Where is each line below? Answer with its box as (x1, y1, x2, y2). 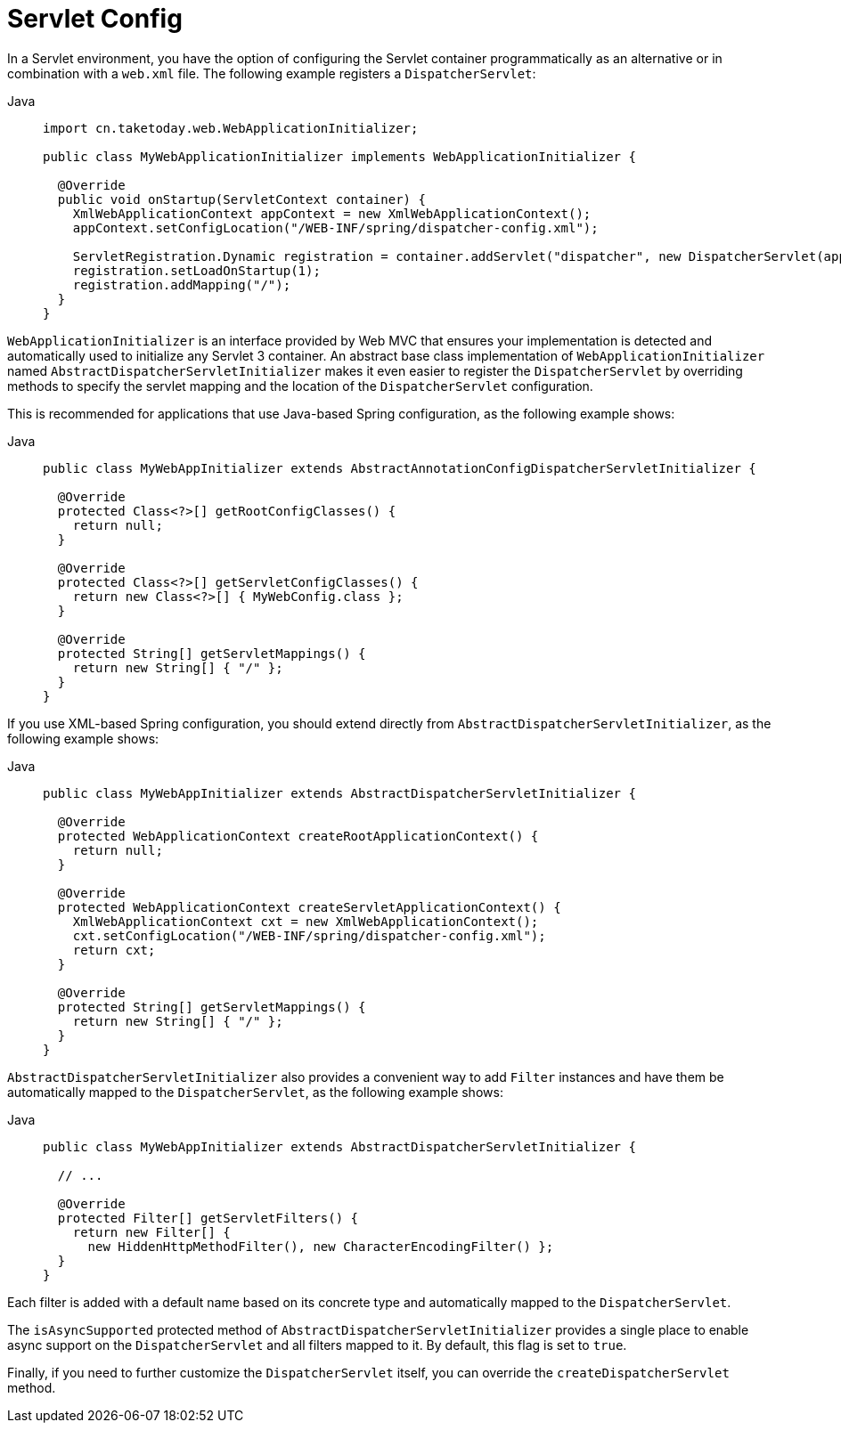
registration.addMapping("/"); (72, 277, 291, 292)
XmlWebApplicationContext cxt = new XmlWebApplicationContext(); (72, 914, 539, 929)
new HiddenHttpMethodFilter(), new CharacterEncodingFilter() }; (87, 1239, 554, 1254)
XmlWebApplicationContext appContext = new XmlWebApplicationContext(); (72, 206, 592, 221)
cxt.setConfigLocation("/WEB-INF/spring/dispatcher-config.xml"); (72, 928, 546, 943)
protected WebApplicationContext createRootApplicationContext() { (57, 828, 539, 843)
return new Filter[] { (72, 1224, 231, 1239)
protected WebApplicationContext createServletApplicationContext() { (57, 899, 561, 914)
